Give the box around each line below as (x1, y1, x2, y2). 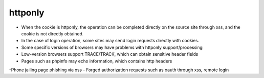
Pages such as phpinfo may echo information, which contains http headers (21, 58, 172, 64)
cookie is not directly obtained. (21, 31, 84, 36)
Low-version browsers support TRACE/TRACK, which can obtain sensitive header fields (21, 51, 198, 57)
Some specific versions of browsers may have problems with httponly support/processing (21, 44, 203, 50)
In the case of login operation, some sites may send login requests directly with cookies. (21, 38, 199, 44)
